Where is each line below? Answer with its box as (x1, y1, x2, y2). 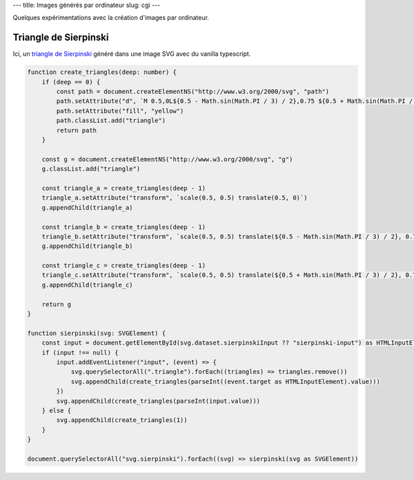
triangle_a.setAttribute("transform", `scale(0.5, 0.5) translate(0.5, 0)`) (41, 194, 308, 202)
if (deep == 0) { (41, 78, 101, 86)
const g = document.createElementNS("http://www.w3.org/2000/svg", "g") (41, 155, 293, 163)
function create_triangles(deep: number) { (27, 68, 177, 76)
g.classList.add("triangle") (41, 165, 141, 173)
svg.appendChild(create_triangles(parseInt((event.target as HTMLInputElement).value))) (70, 377, 381, 385)
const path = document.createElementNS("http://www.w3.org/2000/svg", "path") (56, 88, 330, 96)
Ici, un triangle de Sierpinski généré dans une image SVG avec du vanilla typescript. (12, 50, 251, 58)
